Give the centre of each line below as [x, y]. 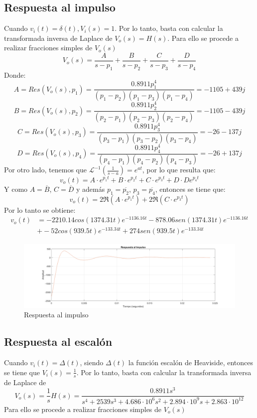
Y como [16, 189]
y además [90, 189]
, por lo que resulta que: [179, 170]
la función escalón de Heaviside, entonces [191, 362]
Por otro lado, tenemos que [46, 170]
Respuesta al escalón [58, 342]
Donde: [15, 74]
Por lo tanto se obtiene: [40, 209]
